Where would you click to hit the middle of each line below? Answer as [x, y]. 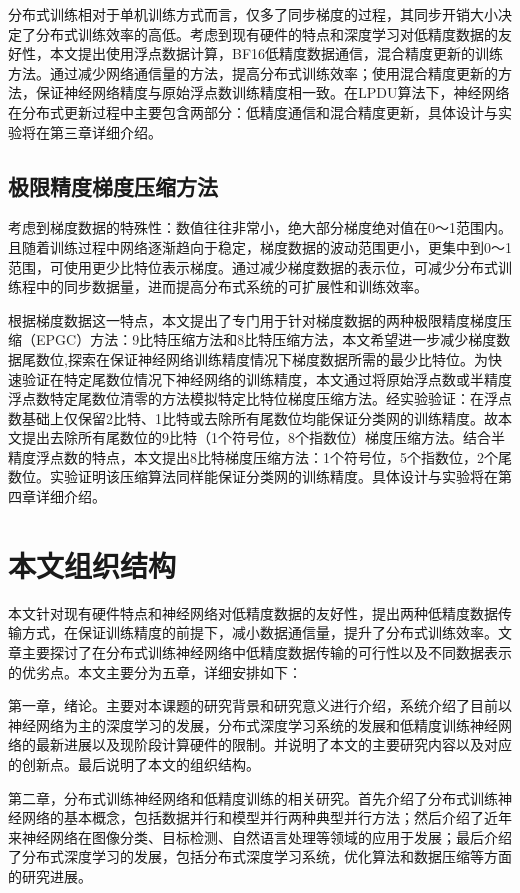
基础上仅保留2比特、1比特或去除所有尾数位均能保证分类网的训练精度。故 [259, 417]
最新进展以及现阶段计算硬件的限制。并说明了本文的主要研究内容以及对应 [273, 744]
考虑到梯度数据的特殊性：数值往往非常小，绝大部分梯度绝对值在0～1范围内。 [260, 227]
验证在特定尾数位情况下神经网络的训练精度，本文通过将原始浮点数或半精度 [266, 378]
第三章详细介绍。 [105, 131]
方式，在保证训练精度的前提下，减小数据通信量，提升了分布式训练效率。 [259, 632]
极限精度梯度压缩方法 [113, 185]
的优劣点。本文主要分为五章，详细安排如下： [155, 671]
